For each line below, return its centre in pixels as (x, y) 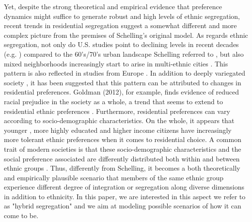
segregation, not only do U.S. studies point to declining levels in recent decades (121, 44)
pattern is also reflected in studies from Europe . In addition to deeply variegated (125, 73)
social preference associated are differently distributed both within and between (122, 158)
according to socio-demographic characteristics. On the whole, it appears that (119, 120)
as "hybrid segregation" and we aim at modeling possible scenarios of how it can (123, 206)
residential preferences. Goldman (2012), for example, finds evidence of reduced (122, 92)
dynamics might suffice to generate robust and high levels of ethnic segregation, (122, 16)
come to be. (21, 215)
